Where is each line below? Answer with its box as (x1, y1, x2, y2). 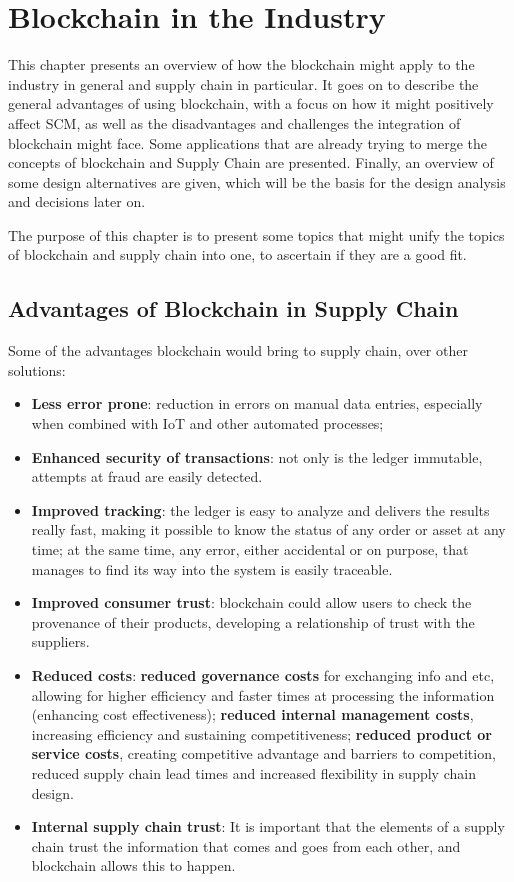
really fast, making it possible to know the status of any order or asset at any (31, 519, 506, 540)
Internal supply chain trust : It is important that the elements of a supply (31, 816, 505, 837)
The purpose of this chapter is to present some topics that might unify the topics (8, 224, 505, 245)
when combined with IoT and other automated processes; (31, 413, 384, 434)
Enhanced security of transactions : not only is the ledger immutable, (31, 446, 483, 467)
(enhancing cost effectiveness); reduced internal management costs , (31, 704, 474, 725)
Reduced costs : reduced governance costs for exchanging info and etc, (31, 664, 495, 685)
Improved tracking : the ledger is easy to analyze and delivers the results (31, 499, 490, 520)
